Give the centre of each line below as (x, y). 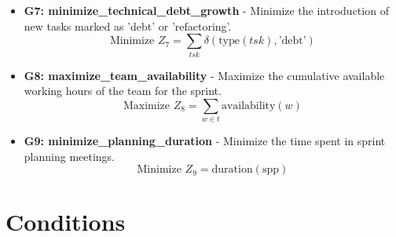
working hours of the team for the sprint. (123, 91)
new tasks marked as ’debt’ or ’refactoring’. (128, 26)
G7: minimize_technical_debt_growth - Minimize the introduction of (206, 10)
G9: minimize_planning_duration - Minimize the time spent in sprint (205, 141)
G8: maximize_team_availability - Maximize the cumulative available (204, 75)
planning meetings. (70, 156)
